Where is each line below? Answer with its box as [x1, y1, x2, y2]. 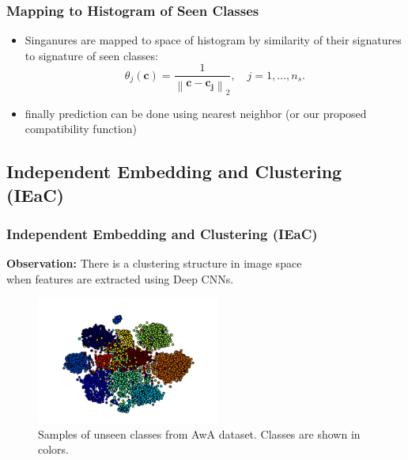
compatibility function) [25, 120, 138, 137]
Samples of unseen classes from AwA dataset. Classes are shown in [38, 425, 361, 442]
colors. [38, 441, 70, 458]
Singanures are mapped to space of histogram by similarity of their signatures [25, 32, 402, 48]
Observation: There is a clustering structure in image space [6, 255, 302, 272]
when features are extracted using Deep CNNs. [6, 270, 234, 287]
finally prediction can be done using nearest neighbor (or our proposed [25, 105, 367, 121]
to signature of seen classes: [25, 47, 158, 63]
